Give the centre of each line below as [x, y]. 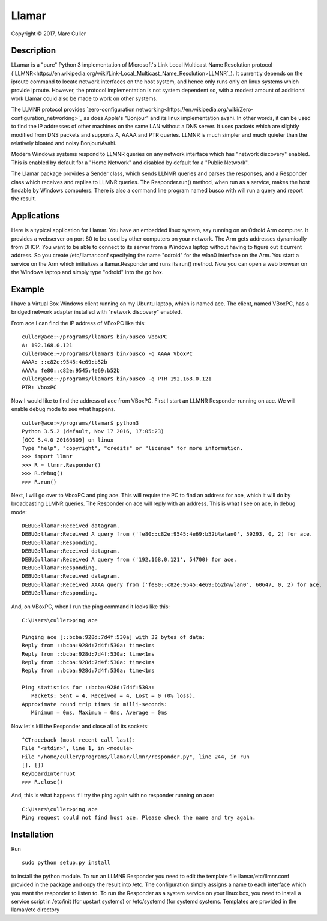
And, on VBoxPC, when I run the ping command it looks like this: [91, 607]
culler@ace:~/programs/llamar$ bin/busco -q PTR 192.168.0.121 [117, 379]
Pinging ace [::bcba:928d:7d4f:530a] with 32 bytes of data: [113, 637]
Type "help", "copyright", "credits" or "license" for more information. [133, 448]
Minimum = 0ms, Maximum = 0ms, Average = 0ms [99, 713]
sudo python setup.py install [66, 863]
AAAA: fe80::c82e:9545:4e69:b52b [71, 370]
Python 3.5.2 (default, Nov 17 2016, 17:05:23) [93, 431]
